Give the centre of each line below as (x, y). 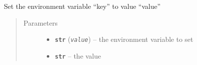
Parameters (40, 22)
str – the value (78, 55)
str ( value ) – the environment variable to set (124, 39)
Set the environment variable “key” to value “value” (82, 6)
